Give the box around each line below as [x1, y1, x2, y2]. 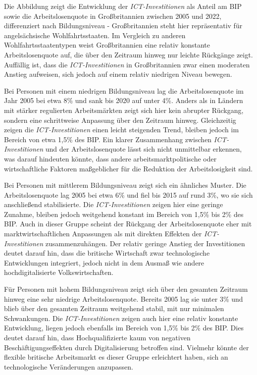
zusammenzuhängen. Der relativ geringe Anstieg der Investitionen [45, 238, 245, 248]
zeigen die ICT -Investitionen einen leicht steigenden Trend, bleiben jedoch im [4, 124, 239, 135]
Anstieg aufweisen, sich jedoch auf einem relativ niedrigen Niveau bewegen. [4, 69, 232, 79]
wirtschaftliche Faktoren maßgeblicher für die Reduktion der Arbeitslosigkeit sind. [4, 163, 253, 173]
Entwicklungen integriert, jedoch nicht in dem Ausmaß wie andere [4, 257, 205, 268]
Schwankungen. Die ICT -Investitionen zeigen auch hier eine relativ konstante [4, 313, 238, 323]
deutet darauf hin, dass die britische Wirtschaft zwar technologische [4, 248, 210, 258]
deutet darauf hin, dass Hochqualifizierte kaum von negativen [4, 332, 191, 342]
